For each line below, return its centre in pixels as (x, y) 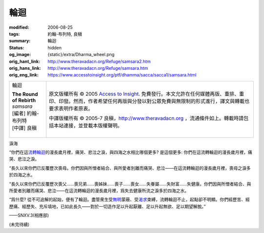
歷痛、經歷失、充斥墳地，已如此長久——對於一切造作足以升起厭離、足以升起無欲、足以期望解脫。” (108, 206)
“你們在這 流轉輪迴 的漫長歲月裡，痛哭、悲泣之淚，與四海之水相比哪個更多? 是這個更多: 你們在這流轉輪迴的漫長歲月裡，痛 (131, 152)
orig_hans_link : (25, 68)
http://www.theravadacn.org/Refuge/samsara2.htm (99, 61)
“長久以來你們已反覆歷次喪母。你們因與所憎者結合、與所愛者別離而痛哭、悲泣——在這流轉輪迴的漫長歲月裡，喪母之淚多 (130, 168)
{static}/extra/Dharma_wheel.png (81, 55)
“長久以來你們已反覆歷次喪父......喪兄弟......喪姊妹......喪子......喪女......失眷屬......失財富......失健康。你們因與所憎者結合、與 (130, 184)
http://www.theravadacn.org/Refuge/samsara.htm (98, 68)
